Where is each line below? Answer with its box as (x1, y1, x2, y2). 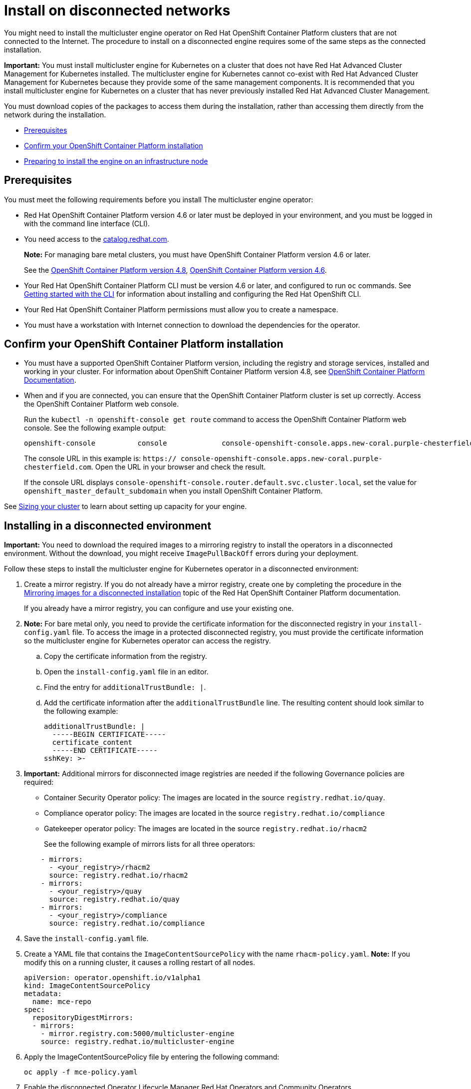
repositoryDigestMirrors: (32, 1014, 134, 1022)
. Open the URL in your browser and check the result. (91, 463, 266, 472)
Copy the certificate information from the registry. (44, 652, 208, 661)
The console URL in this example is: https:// (24, 454, 177, 463)
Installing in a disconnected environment (4, 519, 212, 532)
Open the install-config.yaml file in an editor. (44, 667, 209, 676)
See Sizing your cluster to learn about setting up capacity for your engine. (4, 502, 247, 511)
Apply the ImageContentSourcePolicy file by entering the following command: (24, 1053, 279, 1062)
